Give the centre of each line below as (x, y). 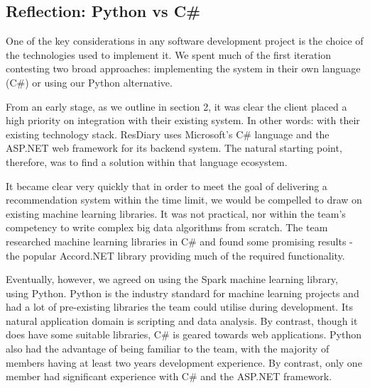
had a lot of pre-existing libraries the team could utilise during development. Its (179, 307)
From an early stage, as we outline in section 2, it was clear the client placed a (176, 106)
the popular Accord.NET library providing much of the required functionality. (175, 255)
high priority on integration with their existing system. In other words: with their (183, 120)
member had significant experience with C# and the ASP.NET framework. (169, 376)
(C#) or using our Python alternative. (89, 82)
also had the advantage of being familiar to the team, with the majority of (168, 349)
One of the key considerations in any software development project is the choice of (185, 41)
